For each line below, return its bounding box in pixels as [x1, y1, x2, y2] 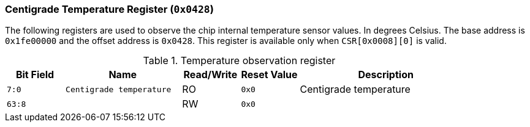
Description [358, 68, 414, 81]
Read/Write [183, 68, 238, 81]
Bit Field [15, 68, 55, 81]
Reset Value [241, 68, 298, 81]
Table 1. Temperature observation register [143, 54, 336, 67]
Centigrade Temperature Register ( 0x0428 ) [5, 3, 214, 15]
